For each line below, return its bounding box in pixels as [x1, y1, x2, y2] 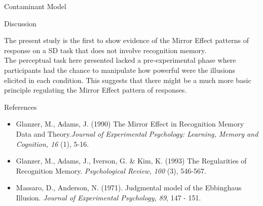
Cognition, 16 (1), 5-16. [16, 138, 89, 149]
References [4, 101, 37, 112]
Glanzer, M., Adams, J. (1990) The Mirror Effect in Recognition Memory [16, 118, 244, 129]
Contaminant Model [4, 1, 66, 11]
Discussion [4, 18, 36, 28]
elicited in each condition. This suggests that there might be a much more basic [4, 74, 251, 85]
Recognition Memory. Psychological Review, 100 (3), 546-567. [16, 165, 206, 176]
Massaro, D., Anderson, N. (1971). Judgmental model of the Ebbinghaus [16, 182, 242, 193]
